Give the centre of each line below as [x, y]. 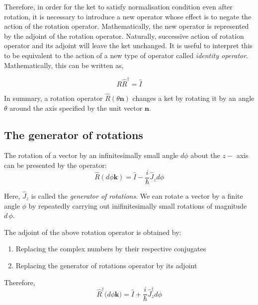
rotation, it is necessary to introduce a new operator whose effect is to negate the [128, 16]
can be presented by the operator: [55, 165]
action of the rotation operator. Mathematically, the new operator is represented [127, 26]
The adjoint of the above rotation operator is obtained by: [93, 232]
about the [205, 155]
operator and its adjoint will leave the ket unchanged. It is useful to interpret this [128, 45]
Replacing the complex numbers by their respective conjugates [111, 249]
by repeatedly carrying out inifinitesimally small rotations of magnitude [138, 205]
